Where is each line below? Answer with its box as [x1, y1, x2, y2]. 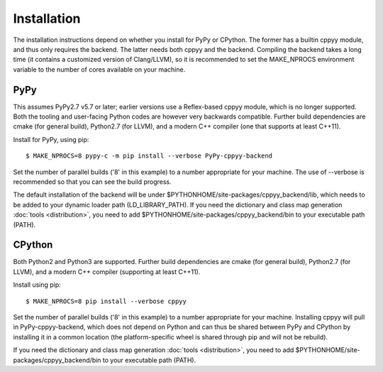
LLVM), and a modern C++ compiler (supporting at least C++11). [13, 267, 201, 276]
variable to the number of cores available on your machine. [13, 65, 186, 74]
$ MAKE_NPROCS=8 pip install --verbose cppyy [26, 297, 187, 305]
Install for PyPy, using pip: [13, 135, 89, 143]
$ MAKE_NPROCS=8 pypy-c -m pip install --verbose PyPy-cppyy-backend [26, 152, 273, 160]
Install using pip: [13, 280, 62, 289]
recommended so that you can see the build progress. [13, 177, 172, 186]
